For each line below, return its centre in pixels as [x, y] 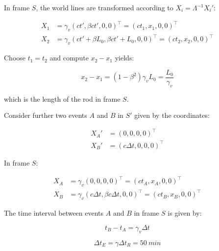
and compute [69, 58]
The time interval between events [54, 213]
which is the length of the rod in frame [62, 98]
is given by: [185, 213]
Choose [15, 58]
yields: [124, 58]
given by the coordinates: [172, 115]
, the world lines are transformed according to [105, 7]
